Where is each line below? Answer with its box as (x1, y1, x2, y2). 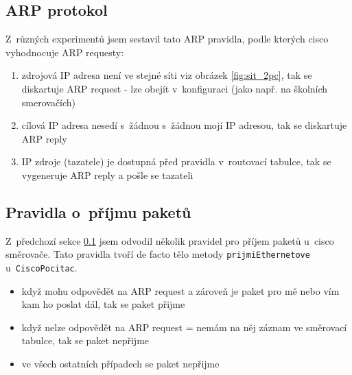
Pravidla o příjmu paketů (5, 201, 191, 222)
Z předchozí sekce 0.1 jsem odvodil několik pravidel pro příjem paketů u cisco (5, 233, 334, 247)
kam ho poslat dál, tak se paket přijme (21, 297, 185, 311)
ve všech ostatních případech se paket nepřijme (21, 356, 220, 371)
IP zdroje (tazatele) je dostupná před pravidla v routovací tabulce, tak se (21, 154, 331, 169)
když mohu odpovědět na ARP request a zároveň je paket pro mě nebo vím (21, 283, 340, 298)
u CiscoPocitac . (5, 261, 78, 274)
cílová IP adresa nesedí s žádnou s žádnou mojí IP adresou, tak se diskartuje (21, 118, 347, 132)
